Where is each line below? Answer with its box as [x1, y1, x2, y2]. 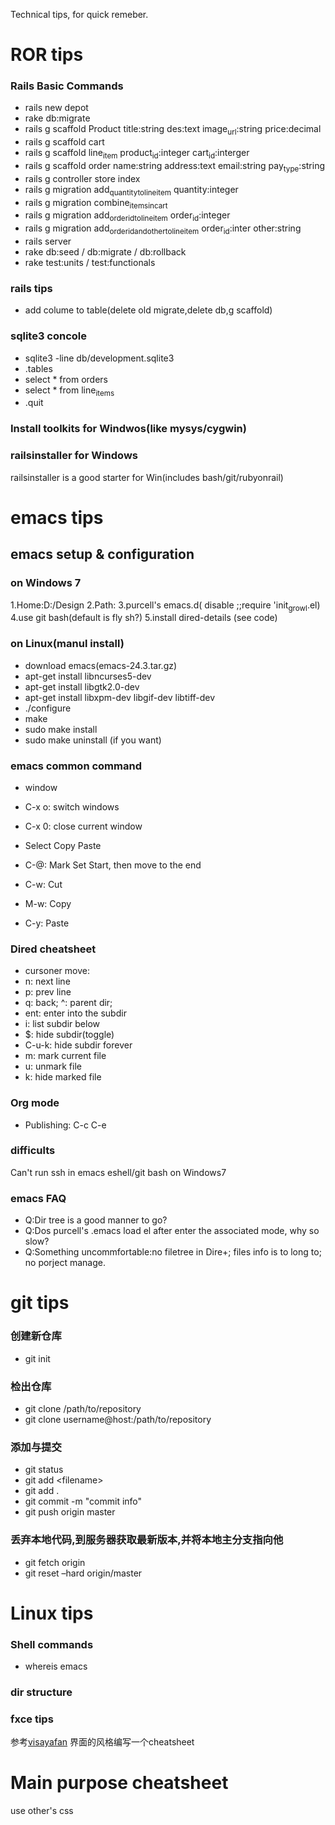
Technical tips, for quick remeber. [10, 9, 149, 20]
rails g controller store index [24, 172, 141, 184]
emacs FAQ [10, 1191, 67, 1205]
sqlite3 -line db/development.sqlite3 [24, 352, 175, 364]
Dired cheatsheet [10, 942, 97, 956]
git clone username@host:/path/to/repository [24, 1413, 212, 1425]
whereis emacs [24, 1660, 88, 1672]
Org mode [10, 1096, 60, 1110]
